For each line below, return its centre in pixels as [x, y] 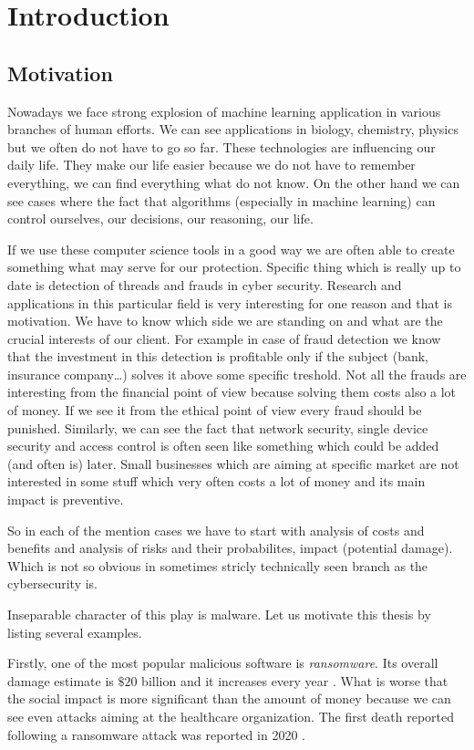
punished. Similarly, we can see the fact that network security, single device [218, 427]
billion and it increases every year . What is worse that [295, 680]
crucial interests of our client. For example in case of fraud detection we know [224, 338]
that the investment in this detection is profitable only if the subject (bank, [218, 356]
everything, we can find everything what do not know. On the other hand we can [234, 182]
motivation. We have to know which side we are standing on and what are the [225, 321]
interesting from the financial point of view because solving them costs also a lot [232, 392]
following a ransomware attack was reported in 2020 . [156, 734]
